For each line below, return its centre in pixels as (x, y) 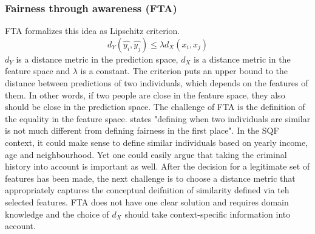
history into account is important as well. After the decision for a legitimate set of (157, 166)
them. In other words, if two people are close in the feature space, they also (145, 95)
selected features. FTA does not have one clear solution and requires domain (147, 201)
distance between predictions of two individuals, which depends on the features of (157, 83)
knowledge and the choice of (57, 214)
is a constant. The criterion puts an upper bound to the (184, 71)
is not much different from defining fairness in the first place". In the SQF (142, 130)
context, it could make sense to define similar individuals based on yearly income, (156, 142)
